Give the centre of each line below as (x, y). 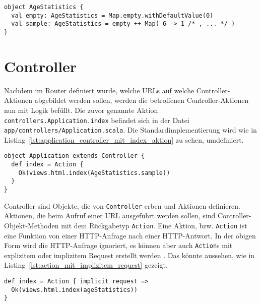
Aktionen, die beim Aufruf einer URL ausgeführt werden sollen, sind (110, 216)
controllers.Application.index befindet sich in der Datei (97, 120)
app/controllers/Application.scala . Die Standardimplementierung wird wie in (130, 130)
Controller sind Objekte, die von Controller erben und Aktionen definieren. (122, 205)
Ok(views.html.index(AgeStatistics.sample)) (94, 173)
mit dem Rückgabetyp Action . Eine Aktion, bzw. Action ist (154, 225)
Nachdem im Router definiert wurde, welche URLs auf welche (99, 90)
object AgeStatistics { (44, 7)
